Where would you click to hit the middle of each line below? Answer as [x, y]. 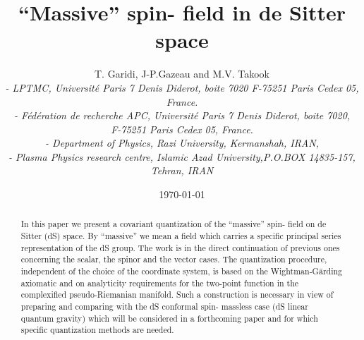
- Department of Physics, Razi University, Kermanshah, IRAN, [182, 143]
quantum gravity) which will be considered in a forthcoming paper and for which [169, 318]
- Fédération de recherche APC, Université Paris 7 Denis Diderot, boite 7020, [182, 115]
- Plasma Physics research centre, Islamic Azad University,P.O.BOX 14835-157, [182, 156]
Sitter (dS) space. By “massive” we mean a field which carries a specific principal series [181, 236]
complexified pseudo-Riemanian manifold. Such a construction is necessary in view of [177, 295]
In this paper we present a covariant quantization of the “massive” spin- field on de [174, 224]
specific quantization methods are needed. [97, 330]
